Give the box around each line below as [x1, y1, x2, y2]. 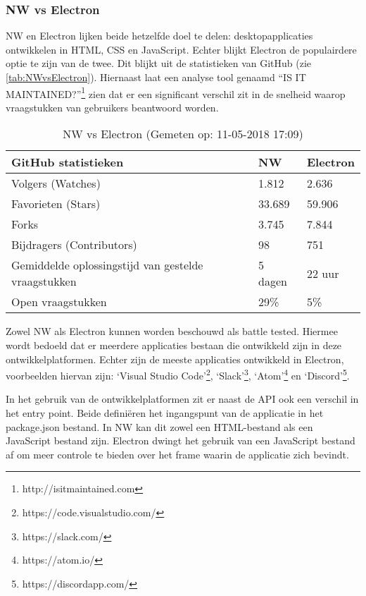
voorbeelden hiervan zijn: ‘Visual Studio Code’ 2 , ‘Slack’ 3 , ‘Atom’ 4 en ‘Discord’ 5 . [6, 366, 350, 382]
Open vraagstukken [11, 293, 107, 310]
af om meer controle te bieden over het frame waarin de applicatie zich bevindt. [6, 446, 349, 461]
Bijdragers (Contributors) [11, 236, 137, 253]
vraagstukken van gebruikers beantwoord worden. [6, 99, 219, 114]
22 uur [307, 264, 339, 281]
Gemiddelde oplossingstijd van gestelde [11, 257, 203, 274]
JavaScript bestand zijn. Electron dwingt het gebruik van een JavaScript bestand [6, 433, 355, 448]
